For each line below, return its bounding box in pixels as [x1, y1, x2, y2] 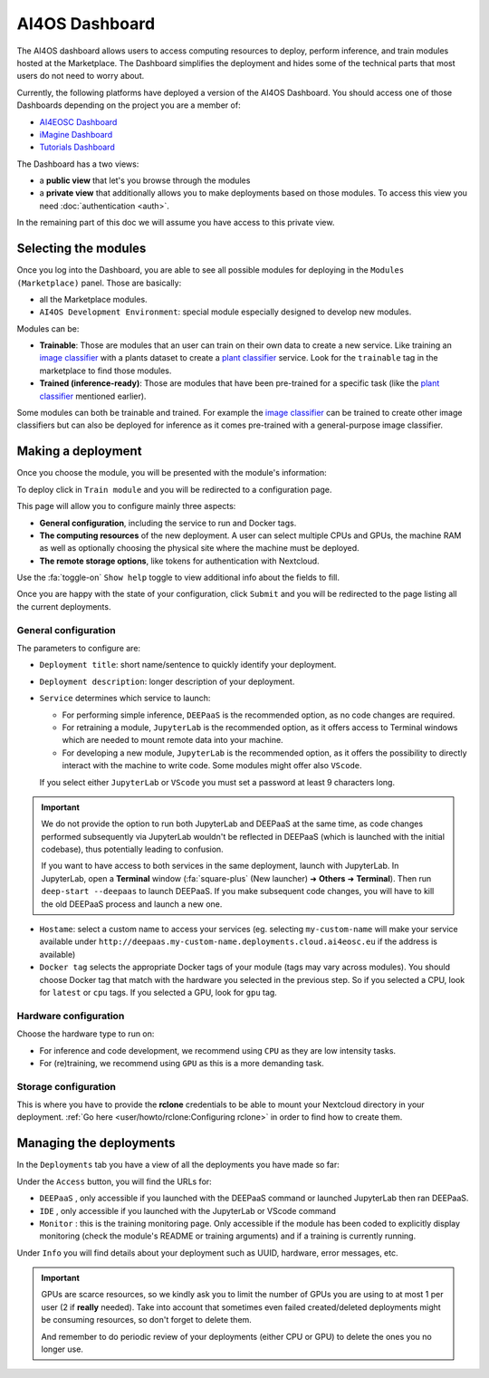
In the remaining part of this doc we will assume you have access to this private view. [16, 217, 335, 228]
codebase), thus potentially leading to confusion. [41, 843, 224, 855]
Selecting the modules [16, 241, 147, 256]
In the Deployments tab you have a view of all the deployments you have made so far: [16, 1160, 340, 1171]
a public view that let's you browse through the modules [39, 175, 251, 186]
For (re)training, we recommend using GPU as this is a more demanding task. [39, 1057, 325, 1068]
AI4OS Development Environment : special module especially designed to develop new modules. [39, 306, 412, 317]
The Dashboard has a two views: [16, 159, 139, 169]
